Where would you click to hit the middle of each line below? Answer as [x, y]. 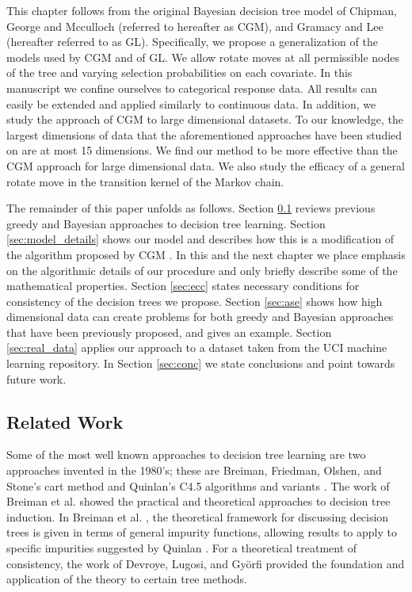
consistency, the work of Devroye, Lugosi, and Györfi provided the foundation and [206, 563]
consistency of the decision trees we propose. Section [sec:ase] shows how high [195, 301]
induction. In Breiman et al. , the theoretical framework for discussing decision [198, 516]
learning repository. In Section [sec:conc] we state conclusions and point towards [201, 363]
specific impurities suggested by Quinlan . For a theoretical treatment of [182, 548]
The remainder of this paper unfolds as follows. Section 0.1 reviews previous [191, 208]
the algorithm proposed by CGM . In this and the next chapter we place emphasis [206, 254]
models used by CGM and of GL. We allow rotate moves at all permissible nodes [203, 57]
